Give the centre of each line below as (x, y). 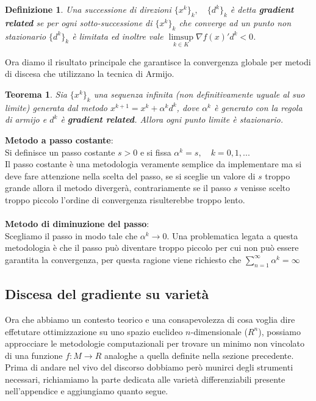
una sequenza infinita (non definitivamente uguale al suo (199, 94)
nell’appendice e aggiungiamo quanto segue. (87, 391)
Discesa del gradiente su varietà (107, 294)
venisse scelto (265, 188)
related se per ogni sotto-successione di (79, 22)
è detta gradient (262, 9)
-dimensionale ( (219, 331)
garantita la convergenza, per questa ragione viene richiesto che (123, 259)
